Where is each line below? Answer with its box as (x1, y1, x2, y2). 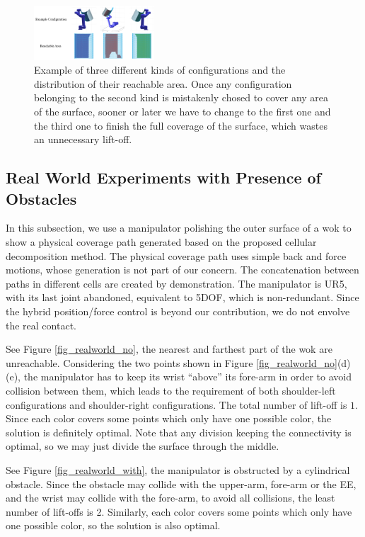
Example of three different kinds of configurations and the (34, 62, 286, 77)
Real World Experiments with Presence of (6, 166, 321, 188)
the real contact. (6, 317, 76, 332)
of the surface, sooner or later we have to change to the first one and (34, 104, 331, 119)
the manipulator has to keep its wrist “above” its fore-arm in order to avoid (23, 369, 352, 384)
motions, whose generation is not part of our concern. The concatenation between (6, 262, 359, 277)
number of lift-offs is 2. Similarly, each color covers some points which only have (6, 504, 352, 519)
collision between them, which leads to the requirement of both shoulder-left (6, 383, 336, 397)
